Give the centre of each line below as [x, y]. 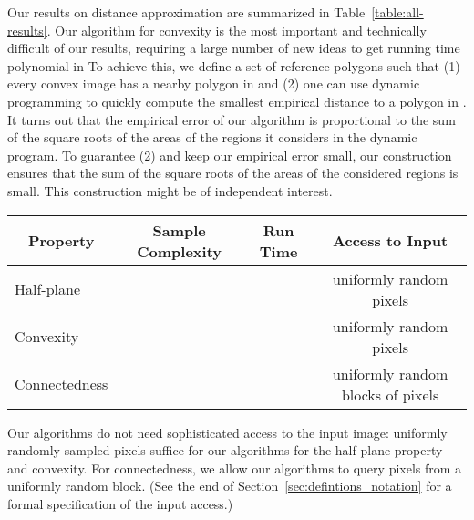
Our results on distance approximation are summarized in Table [186, 12]
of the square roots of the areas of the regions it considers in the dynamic [212, 137]
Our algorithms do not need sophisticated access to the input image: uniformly [227, 432]
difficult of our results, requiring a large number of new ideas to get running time [234, 48]
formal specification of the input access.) [120, 503]
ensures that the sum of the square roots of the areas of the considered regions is [233, 173]
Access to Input [391, 241]
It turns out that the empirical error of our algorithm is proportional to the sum [232, 119]
